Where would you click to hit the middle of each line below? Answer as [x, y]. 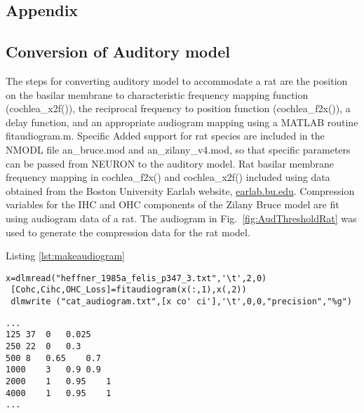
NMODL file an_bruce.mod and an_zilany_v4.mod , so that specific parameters [178, 149]
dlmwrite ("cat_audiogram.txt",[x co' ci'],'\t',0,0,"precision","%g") [181, 302]
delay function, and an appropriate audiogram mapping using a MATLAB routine [182, 122]
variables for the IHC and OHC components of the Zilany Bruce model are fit [173, 204]
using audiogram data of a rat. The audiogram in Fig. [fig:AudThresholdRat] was [181, 218]
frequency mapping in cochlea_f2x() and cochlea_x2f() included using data [168, 177]
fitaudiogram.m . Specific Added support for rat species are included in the [165, 136]
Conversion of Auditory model [118, 52]
